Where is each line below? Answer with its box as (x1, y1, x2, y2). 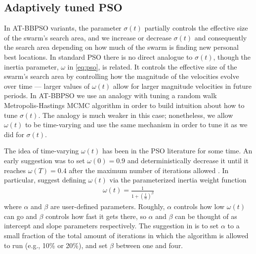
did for (4, 129, 24, 139)
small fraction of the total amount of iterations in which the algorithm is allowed (4, 230, 249, 240)
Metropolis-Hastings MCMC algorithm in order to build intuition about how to (4, 100, 245, 110)
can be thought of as (175, 211, 237, 221)
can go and (4, 211, 37, 221)
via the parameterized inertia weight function (109, 175, 247, 185)
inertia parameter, (4, 61, 59, 72)
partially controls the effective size (144, 23, 248, 33)
